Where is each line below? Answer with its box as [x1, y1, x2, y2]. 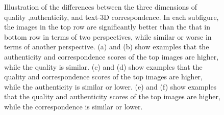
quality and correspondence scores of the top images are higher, [4, 71, 203, 82]
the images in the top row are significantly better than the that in [4, 21, 210, 32]
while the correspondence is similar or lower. [4, 101, 143, 111]
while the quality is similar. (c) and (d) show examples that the [4, 61, 203, 72]
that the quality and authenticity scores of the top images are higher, [4, 91, 220, 102]
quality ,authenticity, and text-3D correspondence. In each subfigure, [4, 11, 219, 22]
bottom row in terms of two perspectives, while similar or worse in [4, 31, 212, 42]
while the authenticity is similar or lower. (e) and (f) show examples [4, 81, 217, 92]
